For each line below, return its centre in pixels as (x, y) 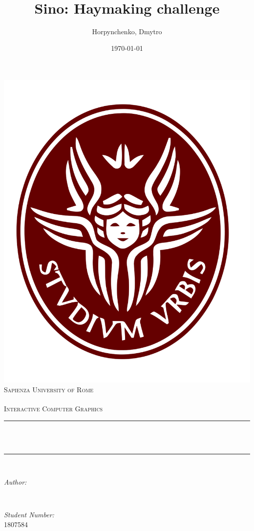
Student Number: (29, 515)
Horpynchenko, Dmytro (127, 32)
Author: (15, 482)
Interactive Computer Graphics (53, 408)
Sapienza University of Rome (49, 389)
